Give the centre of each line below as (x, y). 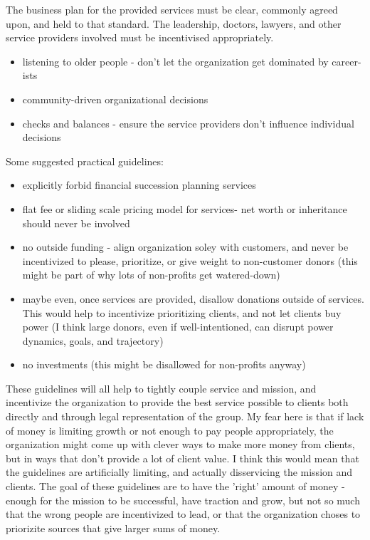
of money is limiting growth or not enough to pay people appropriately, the (170, 430)
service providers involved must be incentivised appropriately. (140, 37)
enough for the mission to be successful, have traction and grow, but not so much (183, 500)
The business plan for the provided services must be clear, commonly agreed (172, 9)
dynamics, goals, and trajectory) (93, 340)
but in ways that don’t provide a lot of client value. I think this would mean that (183, 458)
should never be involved (76, 223)
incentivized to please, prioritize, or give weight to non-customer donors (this (190, 260)
